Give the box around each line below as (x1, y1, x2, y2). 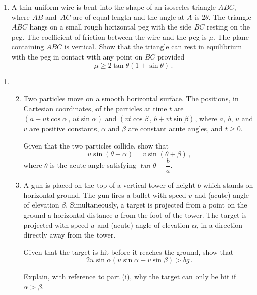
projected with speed (23, 219, 88, 230)
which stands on (203, 180, 253, 190)
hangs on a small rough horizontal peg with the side (29, 21, 192, 32)
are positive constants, (29, 123, 99, 133)
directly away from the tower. (23, 229, 116, 240)
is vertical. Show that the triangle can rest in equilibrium (64, 41, 242, 52)
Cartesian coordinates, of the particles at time (23, 103, 167, 113)
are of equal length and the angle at (73, 11, 185, 22)
